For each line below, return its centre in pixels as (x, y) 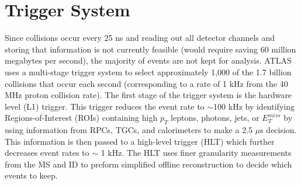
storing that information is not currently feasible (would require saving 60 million (150, 49)
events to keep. (31, 175)
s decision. (278, 130)
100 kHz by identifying (254, 106)
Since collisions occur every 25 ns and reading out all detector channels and (140, 38)
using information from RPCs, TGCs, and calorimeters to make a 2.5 (129, 130)
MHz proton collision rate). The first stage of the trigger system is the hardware (148, 95)
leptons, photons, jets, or (215, 118)
